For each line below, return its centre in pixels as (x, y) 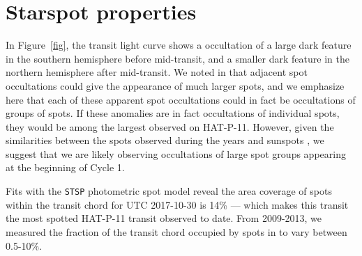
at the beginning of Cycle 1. (65, 167)
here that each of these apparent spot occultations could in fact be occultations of (181, 99)
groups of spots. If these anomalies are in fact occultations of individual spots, (173, 113)
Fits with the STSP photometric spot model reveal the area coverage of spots (169, 191)
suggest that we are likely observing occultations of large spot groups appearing (176, 153)
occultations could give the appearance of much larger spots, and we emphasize (175, 85)
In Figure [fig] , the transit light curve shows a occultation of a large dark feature (179, 45)
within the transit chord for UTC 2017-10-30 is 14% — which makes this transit (177, 204)
